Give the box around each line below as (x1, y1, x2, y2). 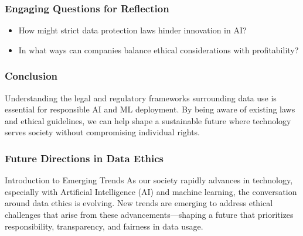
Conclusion (5, 69, 57, 83)
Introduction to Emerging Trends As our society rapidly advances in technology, (5, 174, 293, 186)
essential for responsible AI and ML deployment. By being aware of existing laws (5, 103, 295, 115)
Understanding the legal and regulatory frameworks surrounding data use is (5, 91, 277, 104)
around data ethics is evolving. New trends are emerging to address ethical (5, 197, 273, 209)
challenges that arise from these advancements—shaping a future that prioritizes (5, 208, 294, 220)
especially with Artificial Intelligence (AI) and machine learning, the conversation (5, 185, 297, 197)
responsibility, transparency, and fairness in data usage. (5, 220, 203, 232)
